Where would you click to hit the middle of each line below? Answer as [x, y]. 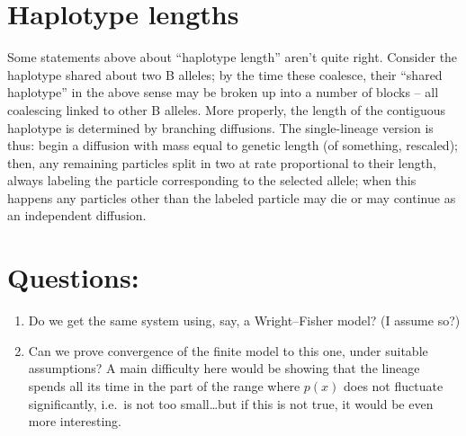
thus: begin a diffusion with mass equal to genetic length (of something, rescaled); [233, 145]
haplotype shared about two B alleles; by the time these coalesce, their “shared [225, 74]
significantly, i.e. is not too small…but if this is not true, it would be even [231, 403]
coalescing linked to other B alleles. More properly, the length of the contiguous [227, 109]
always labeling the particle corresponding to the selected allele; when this [212, 180]
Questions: [73, 277]
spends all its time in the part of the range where [164, 385]
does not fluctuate [393, 385]
